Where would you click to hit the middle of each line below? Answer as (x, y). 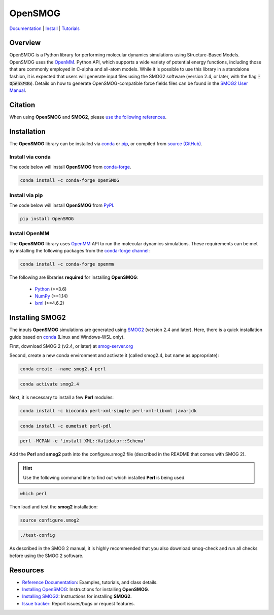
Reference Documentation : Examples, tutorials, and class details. (90, 582)
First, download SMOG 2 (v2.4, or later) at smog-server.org (71, 346)
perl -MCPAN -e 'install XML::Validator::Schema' (83, 441)
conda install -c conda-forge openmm (67, 264)
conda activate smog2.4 (50, 384)
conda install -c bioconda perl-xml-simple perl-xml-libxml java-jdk (108, 411)
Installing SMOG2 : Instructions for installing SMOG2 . (77, 596)
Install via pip (26, 195)
